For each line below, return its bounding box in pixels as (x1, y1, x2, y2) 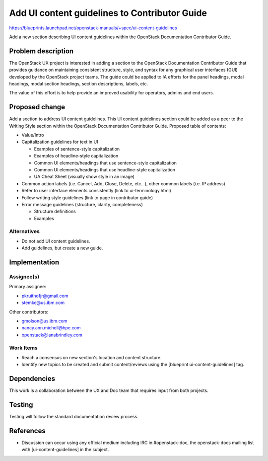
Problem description (9, 47, 74, 55)
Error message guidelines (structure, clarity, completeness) (21, 202, 143, 207)
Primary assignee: (9, 284, 47, 290)
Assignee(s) (9, 273, 40, 280)
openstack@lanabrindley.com (21, 332, 83, 338)
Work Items (9, 344, 38, 351)
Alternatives (9, 228, 40, 234)
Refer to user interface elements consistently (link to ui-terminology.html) (21, 188, 171, 194)
